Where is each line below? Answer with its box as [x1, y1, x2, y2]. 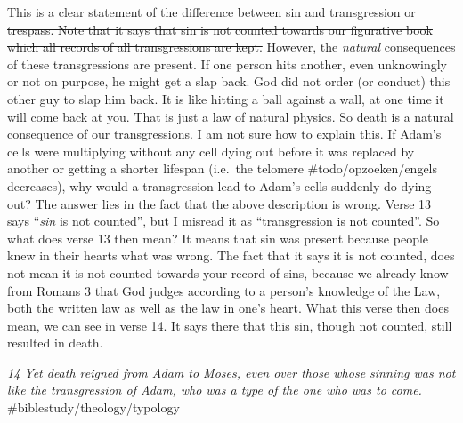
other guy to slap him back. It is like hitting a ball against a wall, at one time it [7, 89, 444, 108]
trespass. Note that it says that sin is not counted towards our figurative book [7, 20, 433, 38]
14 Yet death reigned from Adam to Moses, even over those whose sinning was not [7, 363, 456, 381]
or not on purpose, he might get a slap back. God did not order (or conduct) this [7, 72, 451, 91]
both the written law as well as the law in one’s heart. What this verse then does [7, 299, 449, 317]
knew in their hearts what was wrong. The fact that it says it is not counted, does [7, 246, 455, 265]
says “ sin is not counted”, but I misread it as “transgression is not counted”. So [7, 211, 440, 230]
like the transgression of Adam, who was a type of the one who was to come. [7, 380, 422, 399]
